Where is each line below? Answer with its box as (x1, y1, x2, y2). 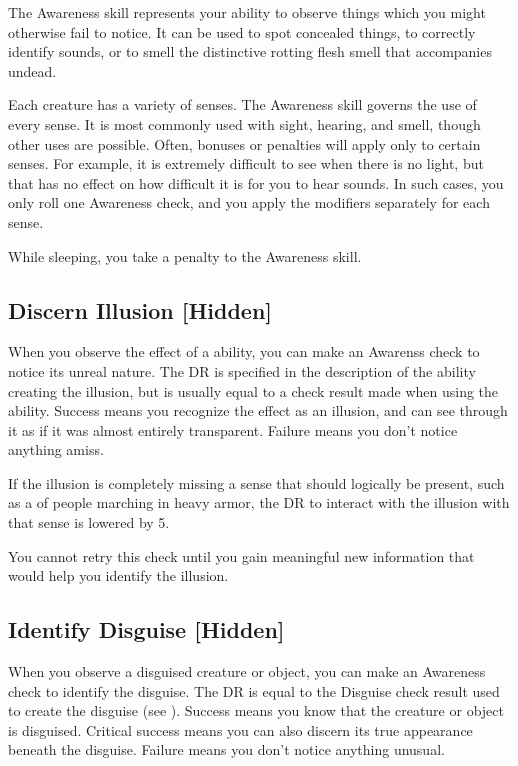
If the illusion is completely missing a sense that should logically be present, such (8, 472, 505, 493)
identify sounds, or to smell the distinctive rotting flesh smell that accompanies (8, 41, 492, 62)
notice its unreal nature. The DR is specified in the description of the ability (8, 360, 476, 381)
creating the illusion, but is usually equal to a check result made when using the (8, 380, 499, 401)
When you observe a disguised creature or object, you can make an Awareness (8, 661, 486, 682)
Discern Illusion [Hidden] (8, 294, 273, 325)
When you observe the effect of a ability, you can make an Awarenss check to (8, 341, 480, 362)
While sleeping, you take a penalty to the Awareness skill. (8, 245, 362, 266)
